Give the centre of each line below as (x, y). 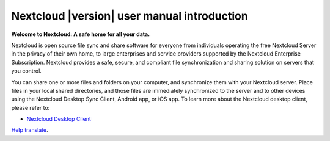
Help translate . (30, 130)
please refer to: (31, 107)
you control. (27, 71)
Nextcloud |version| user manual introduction (130, 16)
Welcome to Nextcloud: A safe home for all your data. (81, 34)
